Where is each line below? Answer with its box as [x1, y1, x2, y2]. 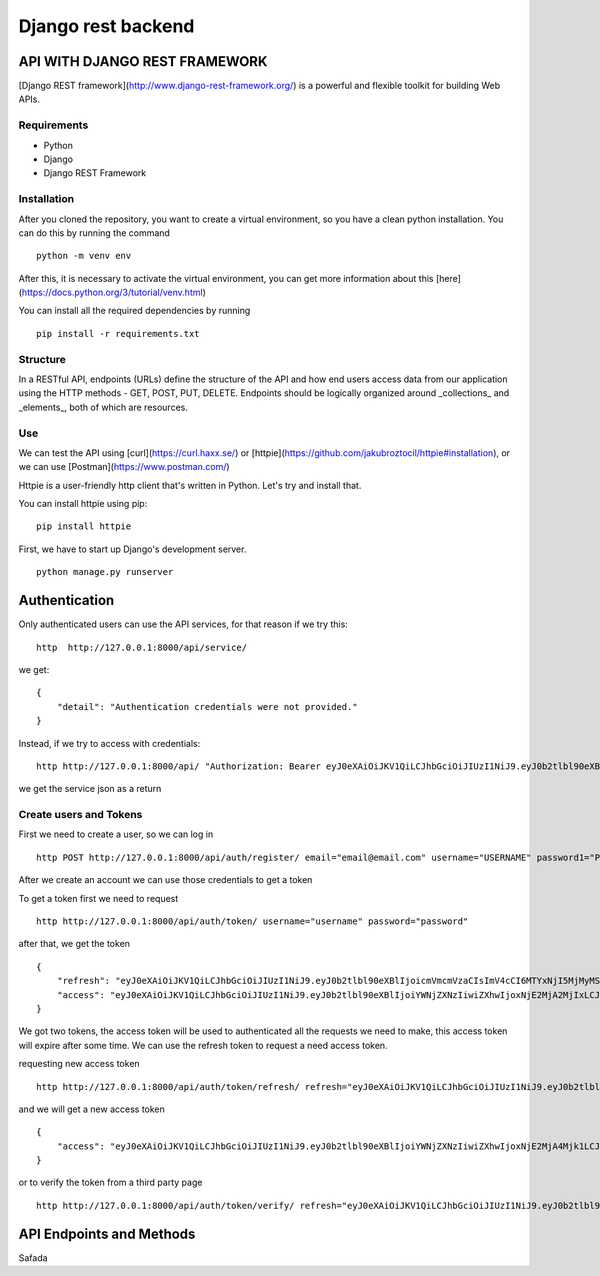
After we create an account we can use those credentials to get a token [18, 874, 313, 886]
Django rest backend [18, 15, 195, 37]
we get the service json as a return [18, 783, 162, 795]
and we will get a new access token [18, 1103, 165, 1115]
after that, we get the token [18, 938, 130, 950]
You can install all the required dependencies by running [18, 305, 251, 317]
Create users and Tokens [18, 808, 143, 822]
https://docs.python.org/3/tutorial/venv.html [21, 286, 204, 299]
